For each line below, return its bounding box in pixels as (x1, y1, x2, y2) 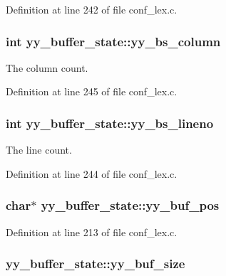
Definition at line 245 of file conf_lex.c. (6, 84, 178, 99)
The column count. (6, 60, 88, 75)
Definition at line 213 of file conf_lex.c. (6, 224, 178, 239)
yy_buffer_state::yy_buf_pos (41, 196, 220, 214)
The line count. (6, 142, 72, 157)
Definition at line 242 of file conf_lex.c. (6, 2, 178, 16)
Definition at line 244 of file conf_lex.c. (6, 166, 178, 181)
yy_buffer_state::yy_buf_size (6, 255, 185, 272)
